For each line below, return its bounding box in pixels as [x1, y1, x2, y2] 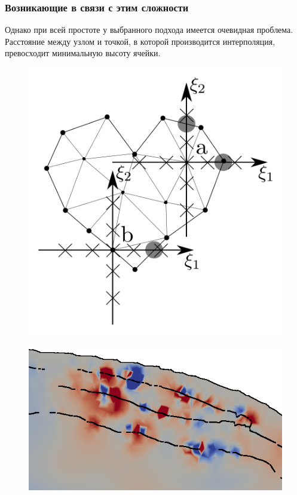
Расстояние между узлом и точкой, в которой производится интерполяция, [5, 35, 275, 47]
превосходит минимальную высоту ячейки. [5, 47, 161, 59]
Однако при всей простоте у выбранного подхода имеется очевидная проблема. [5, 23, 293, 36]
